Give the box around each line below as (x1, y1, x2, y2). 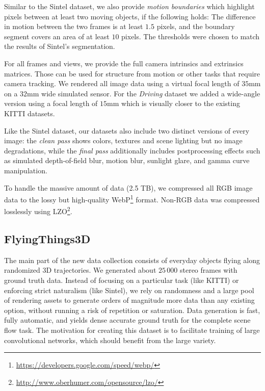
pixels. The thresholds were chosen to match (121, 31, 260, 41)
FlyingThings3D (4, 230, 91, 246)
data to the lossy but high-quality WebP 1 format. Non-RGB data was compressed (4, 193, 260, 204)
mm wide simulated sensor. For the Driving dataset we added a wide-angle (27, 88, 260, 98)
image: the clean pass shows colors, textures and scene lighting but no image (4, 135, 243, 146)
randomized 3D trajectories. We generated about (4, 265, 156, 275)
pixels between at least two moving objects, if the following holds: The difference (4, 11, 256, 21)
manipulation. (4, 165, 47, 175)
